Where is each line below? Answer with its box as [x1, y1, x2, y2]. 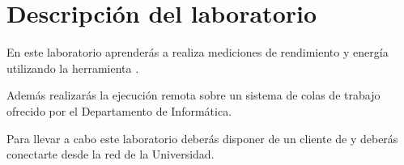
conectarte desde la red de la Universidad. [6, 146, 215, 163]
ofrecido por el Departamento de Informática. [6, 102, 232, 119]
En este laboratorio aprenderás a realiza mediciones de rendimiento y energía [6, 44, 389, 61]
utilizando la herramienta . [6, 59, 139, 76]
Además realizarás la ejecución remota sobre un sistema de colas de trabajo [6, 87, 381, 104]
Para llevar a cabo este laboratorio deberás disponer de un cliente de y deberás [6, 129, 398, 146]
